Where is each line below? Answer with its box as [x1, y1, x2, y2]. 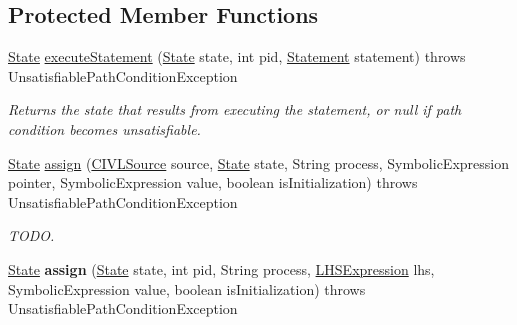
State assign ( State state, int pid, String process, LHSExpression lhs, [8, 258, 435, 279]
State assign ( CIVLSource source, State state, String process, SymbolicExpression [8, 152, 509, 173]
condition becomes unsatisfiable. [8, 118, 201, 139]
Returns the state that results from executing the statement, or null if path [8, 99, 462, 120]
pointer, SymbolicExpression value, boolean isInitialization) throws [8, 172, 418, 193]
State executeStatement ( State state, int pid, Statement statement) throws [8, 46, 466, 67]
